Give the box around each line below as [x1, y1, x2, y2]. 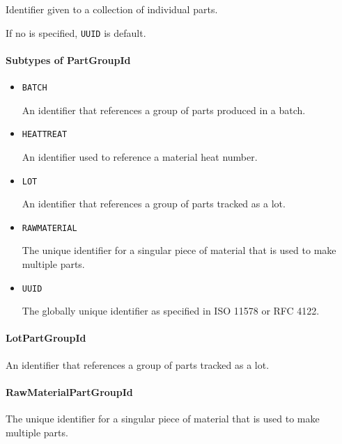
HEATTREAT [22, 129, 68, 140]
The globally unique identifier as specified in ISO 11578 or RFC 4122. [22, 303, 320, 318]
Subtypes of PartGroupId [6, 52, 131, 67]
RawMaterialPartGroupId [6, 384, 133, 399]
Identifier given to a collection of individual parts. [6, 2, 218, 16]
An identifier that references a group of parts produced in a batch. [22, 102, 306, 117]
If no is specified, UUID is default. [6, 25, 146, 40]
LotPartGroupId [6, 331, 86, 345]
